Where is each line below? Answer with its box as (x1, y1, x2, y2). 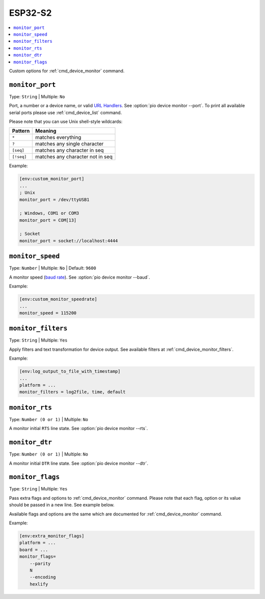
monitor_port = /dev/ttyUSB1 (19, 197, 90, 202)
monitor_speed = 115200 (19, 310, 77, 315)
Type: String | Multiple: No (9, 93, 65, 99)
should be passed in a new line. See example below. (9, 502, 115, 508)
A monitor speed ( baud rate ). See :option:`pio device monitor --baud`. (9, 274, 150, 280)
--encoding (29, 574, 56, 580)
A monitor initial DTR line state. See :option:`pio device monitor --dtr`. (9, 460, 149, 466)
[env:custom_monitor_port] (19, 176, 84, 182)
